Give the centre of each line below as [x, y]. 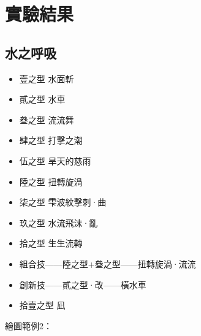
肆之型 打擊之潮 [51, 140]
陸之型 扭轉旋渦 [51, 181]
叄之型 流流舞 [47, 119]
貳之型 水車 [42, 99]
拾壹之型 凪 [42, 305]
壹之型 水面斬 [47, 78]
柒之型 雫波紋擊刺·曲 [63, 202]
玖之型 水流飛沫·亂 [59, 222]
